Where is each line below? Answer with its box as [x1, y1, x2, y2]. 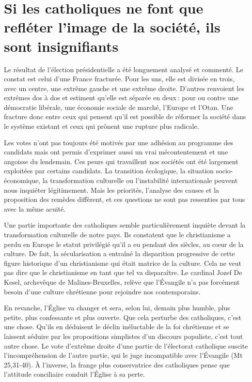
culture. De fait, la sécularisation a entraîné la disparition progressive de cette [4, 248, 235, 259]
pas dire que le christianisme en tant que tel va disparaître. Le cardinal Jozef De [4, 267, 242, 277]
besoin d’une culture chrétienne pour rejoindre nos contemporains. [4, 286, 201, 296]
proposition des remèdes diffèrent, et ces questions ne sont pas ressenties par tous [4, 194, 245, 204]
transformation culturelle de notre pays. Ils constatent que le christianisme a [4, 229, 231, 239]
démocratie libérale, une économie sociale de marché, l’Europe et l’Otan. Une [4, 102, 234, 112]
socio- [216, 166, 233, 176]
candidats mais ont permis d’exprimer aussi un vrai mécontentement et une [4, 147, 228, 157]
